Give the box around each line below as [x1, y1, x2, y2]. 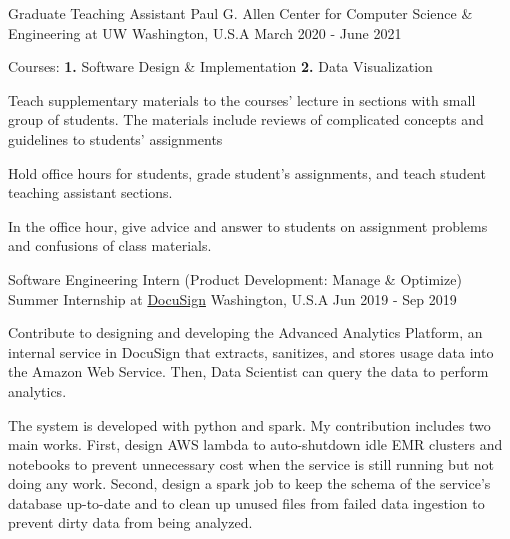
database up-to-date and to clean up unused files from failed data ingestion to [8, 492, 485, 513]
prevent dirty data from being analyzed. [8, 512, 253, 533]
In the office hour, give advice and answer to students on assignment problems [8, 215, 488, 236]
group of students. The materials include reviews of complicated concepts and [8, 109, 484, 130]
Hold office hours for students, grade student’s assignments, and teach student [8, 162, 486, 183]
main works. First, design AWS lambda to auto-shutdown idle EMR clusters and [8, 434, 503, 455]
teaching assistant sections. [8, 182, 173, 203]
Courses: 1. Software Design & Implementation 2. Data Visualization [8, 56, 433, 77]
